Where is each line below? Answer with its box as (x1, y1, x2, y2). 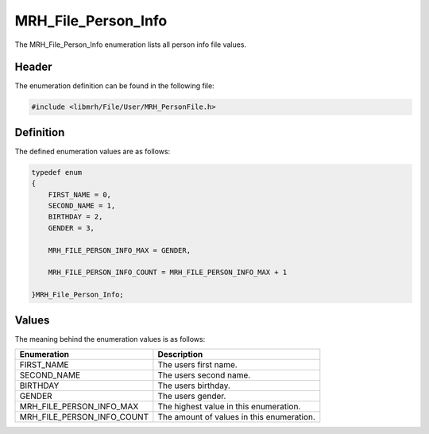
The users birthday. (157, 380, 230, 391)
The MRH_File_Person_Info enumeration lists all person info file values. (14, 40, 246, 49)
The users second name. (157, 370, 251, 381)
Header (14, 60, 52, 74)
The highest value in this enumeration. (157, 401, 301, 413)
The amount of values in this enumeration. (157, 412, 315, 423)
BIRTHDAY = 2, (48, 212, 103, 222)
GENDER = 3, (48, 223, 95, 232)
